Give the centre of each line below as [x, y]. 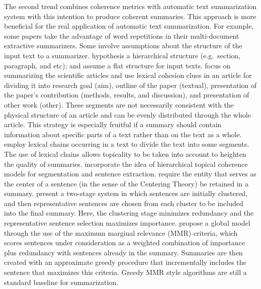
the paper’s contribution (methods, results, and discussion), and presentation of [127, 95]
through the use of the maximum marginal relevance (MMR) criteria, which [121, 232]
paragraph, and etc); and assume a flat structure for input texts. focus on [117, 65]
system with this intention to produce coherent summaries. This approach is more [130, 16]
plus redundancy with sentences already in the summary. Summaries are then [123, 252]
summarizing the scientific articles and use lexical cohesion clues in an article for [128, 75]
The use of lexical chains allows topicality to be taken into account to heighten [125, 154]
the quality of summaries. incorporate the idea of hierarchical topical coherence [126, 164]
